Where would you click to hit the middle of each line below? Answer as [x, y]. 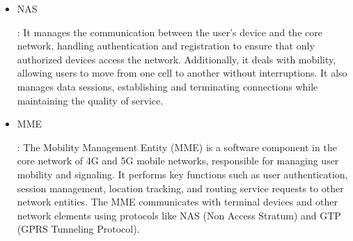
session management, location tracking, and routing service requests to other [180, 188]
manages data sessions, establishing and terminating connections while [167, 86]
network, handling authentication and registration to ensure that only [166, 46]
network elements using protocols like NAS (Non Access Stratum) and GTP [179, 215]
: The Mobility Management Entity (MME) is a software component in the [177, 147]
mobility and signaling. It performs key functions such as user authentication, [182, 174]
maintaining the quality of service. [90, 100]
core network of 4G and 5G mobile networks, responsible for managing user [178, 161]
